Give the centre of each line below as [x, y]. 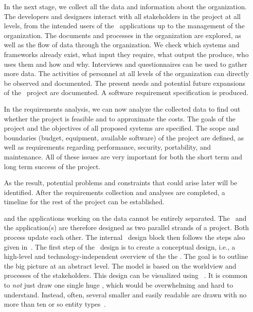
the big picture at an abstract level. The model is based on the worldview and [120, 265]
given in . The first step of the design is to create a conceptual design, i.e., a [120, 246]
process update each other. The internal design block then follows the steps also [125, 237]
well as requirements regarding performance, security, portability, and [108, 147]
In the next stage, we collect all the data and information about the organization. [126, 6]
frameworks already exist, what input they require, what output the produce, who [126, 54]
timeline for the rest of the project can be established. [84, 202]
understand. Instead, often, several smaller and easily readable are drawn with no [125, 294]
